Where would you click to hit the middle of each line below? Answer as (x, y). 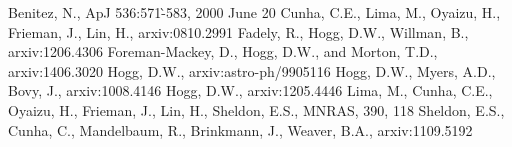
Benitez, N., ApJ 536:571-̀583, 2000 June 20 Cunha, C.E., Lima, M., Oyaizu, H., (254, 12)
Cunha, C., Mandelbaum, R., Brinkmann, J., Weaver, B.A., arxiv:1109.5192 (240, 129)
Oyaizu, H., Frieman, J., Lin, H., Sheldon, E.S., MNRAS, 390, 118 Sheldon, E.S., (256, 109)
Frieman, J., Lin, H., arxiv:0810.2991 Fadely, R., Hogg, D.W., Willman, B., (238, 31)
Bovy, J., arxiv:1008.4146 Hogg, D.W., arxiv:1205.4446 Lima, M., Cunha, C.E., (250, 90)
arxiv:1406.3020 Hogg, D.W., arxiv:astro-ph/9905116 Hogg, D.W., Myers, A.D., (252, 70)
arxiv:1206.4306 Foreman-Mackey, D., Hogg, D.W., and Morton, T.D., (223, 51)
